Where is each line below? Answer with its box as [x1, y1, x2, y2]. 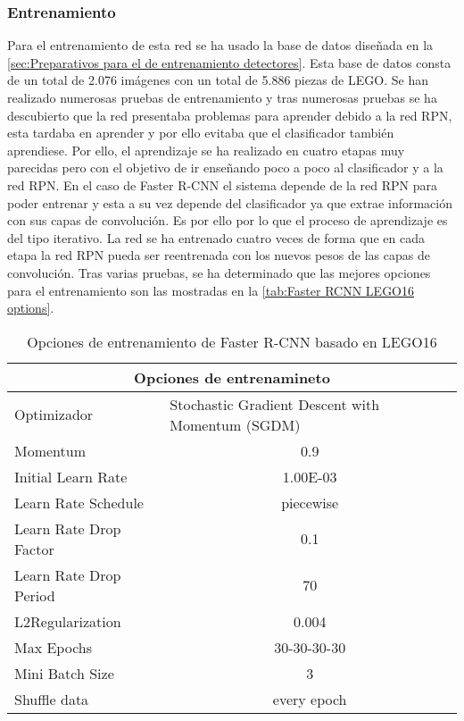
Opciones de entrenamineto [134, 366, 330, 388]
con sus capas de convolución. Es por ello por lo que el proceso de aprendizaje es [7, 211, 448, 230]
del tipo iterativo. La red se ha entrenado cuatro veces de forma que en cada [7, 228, 425, 247]
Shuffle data [14, 688, 89, 709]
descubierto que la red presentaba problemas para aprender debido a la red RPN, [7, 105, 452, 124]
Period [14, 584, 55, 606]
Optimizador [14, 404, 94, 425]
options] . [7, 298, 54, 317]
